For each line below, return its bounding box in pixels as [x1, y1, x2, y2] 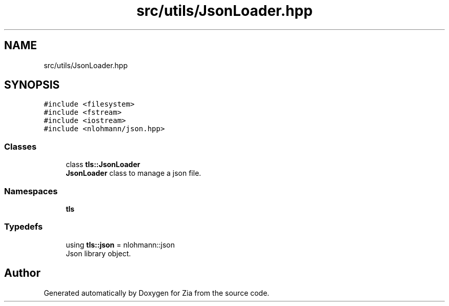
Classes [4, 141, 37, 152]
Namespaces [4, 186, 58, 196]
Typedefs [4, 221, 43, 232]
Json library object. [66, 249, 131, 258]
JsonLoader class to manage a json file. [66, 169, 201, 178]
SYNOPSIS [4, 78, 60, 92]
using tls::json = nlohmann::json [66, 240, 175, 249]
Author [4, 267, 40, 280]
